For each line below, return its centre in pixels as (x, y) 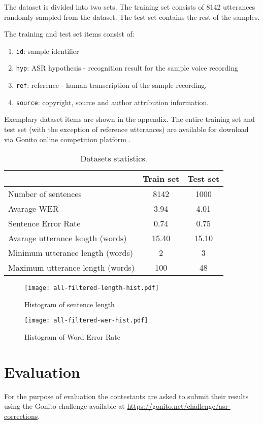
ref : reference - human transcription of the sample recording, (111, 85)
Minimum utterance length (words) (71, 253)
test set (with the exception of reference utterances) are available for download (126, 129)
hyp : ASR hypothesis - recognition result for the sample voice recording (127, 68)
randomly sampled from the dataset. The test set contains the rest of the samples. (132, 17)
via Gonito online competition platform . (68, 139)
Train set (161, 179)
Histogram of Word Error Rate (72, 337)
